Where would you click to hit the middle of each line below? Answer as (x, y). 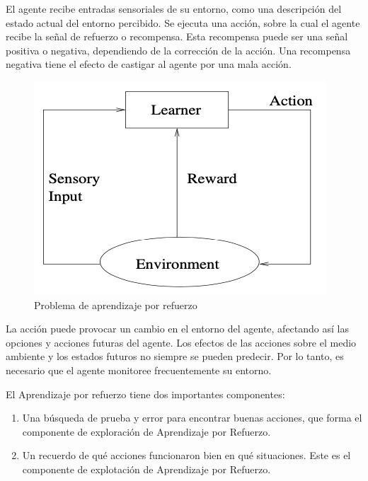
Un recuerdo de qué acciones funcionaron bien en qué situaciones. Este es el (186, 455)
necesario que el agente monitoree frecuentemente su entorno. (139, 370)
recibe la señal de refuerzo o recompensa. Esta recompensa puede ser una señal (177, 36)
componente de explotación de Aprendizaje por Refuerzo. (146, 469)
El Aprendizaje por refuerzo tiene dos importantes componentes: (145, 394)
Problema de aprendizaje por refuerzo (116, 305)
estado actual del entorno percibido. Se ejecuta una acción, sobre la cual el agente (183, 22)
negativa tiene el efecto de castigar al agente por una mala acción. (149, 64)
